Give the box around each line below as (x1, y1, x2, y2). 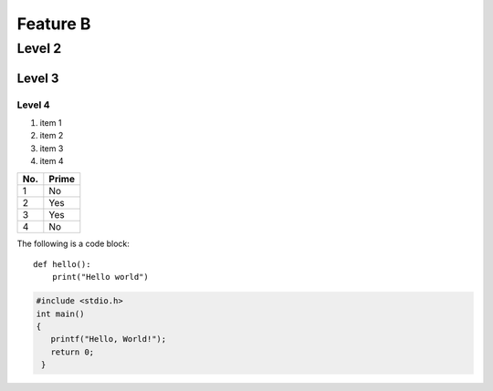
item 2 (39, 130, 64, 141)
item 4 (39, 156, 64, 167)
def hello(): (33, 259, 91, 269)
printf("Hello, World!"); (50, 334, 167, 345)
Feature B (16, 14, 91, 34)
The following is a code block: (16, 238, 130, 249)
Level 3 (16, 70, 59, 86)
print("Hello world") (51, 272, 150, 283)
